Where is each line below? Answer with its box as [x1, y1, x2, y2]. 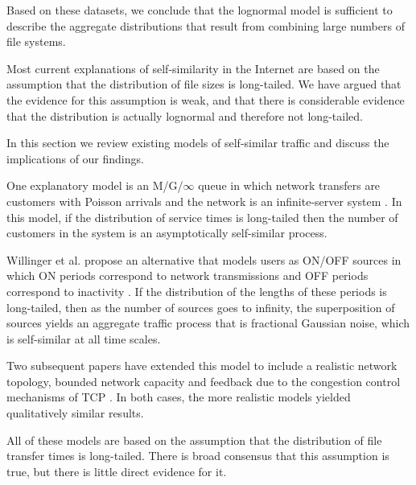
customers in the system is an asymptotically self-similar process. [6, 224, 327, 241]
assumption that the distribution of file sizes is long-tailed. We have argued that [6, 76, 402, 92]
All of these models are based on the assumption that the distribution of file [6, 431, 382, 448]
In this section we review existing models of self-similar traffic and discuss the [6, 134, 389, 151]
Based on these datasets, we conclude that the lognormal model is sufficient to [6, 2, 393, 18]
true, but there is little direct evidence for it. [6, 462, 227, 479]
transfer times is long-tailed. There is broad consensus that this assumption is [6, 447, 389, 464]
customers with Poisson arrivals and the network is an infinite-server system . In [6, 192, 402, 209]
